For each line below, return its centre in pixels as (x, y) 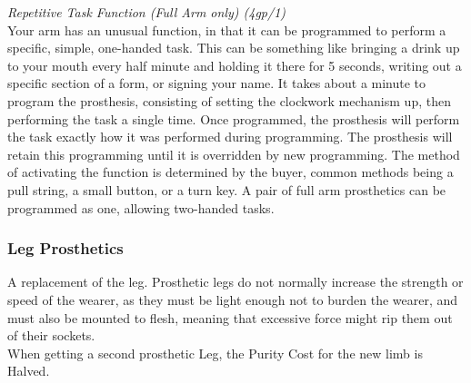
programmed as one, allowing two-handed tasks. (141, 207)
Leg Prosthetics (65, 248)
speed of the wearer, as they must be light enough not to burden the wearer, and (233, 299)
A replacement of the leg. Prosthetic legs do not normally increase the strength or (235, 282)
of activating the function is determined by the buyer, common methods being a (230, 172)
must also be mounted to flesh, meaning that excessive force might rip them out (230, 317)
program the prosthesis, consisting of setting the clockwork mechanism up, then (229, 100)
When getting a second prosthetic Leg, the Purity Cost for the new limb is (215, 353)
